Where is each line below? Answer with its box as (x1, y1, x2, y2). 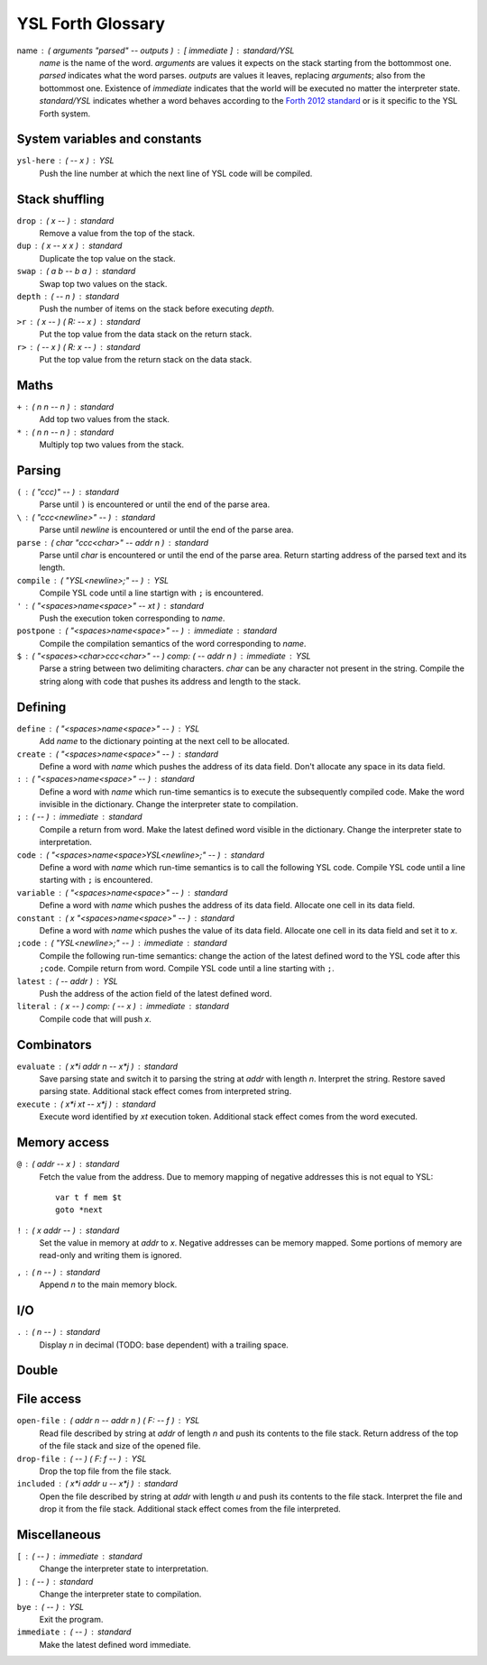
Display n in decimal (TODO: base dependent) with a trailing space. (39, 1339, 289, 1350)
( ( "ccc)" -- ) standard (16, 486, 119, 497)
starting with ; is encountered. (39, 875, 153, 886)
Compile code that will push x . (39, 1013, 152, 1024)
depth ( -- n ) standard (16, 291, 119, 302)
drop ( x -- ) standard (16, 215, 115, 225)
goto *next (55, 1205, 104, 1215)
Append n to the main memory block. (39, 1279, 178, 1290)
